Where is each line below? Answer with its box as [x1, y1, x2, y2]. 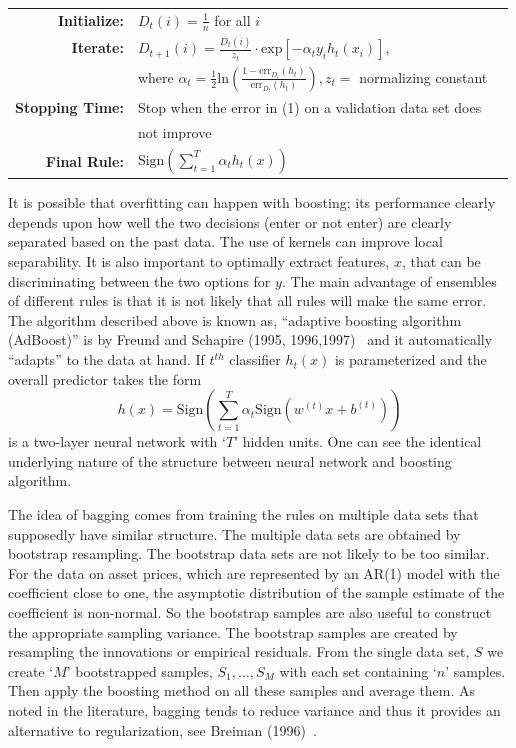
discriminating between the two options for [8, 270, 271, 291]
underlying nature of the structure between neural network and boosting [8, 450, 452, 471]
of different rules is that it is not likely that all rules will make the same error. [8, 290, 487, 311]
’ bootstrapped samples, [66, 660, 213, 681]
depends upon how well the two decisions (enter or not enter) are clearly [8, 211, 452, 232]
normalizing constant [359, 66, 488, 87]
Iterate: [71, 37, 124, 58]
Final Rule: [45, 150, 124, 171]
